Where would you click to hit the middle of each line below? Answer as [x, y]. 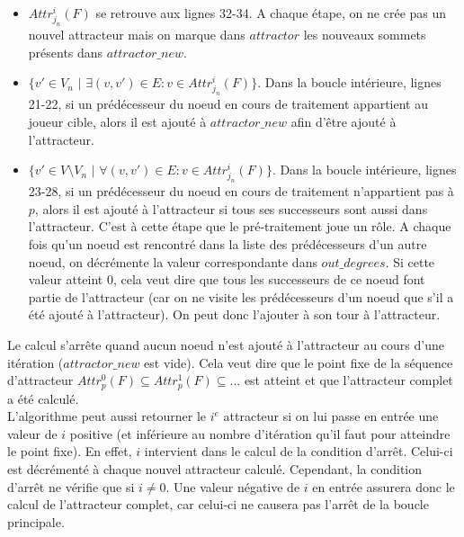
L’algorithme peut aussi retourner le [107, 416]
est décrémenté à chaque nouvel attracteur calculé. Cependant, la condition [215, 469]
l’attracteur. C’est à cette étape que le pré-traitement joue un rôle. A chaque [240, 226]
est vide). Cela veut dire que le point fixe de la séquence [299, 362]
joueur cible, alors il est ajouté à [117, 121]
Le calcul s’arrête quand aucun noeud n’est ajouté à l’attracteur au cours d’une [226, 345]
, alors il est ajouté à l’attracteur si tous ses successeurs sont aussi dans [231, 208]
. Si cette [410, 261]
